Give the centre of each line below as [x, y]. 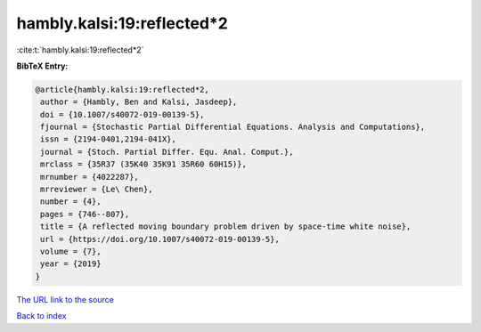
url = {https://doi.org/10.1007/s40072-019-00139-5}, [160, 239]
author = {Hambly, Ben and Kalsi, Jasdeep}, [139, 102]
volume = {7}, [71, 251]
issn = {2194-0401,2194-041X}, [109, 139]
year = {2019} [71, 264]
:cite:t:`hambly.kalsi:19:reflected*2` [80, 50]
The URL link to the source [65, 299]
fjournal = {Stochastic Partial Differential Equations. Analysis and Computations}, [233, 127]
